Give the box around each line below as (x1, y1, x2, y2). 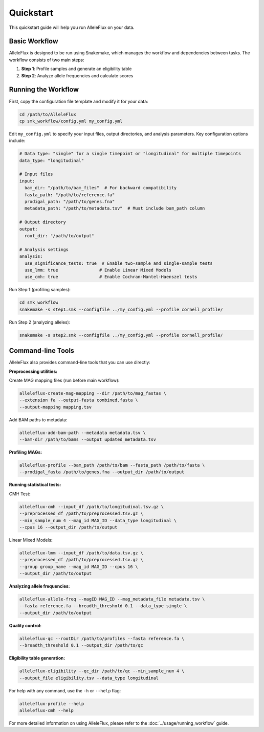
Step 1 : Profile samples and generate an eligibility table (21, 66, 132, 72)
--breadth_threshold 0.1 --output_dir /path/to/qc (19, 642, 144, 648)
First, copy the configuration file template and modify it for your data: (9, 98, 149, 104)
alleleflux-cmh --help (19, 708, 74, 713)
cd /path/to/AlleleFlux (19, 112, 77, 117)
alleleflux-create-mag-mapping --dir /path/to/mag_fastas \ (19, 390, 167, 396)
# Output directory (19, 219, 66, 225)
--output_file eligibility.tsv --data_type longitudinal (19, 675, 159, 681)
